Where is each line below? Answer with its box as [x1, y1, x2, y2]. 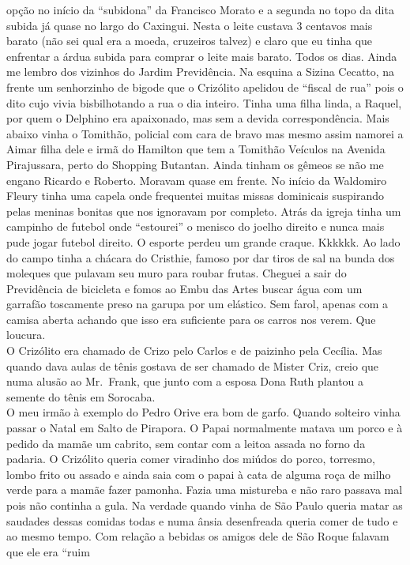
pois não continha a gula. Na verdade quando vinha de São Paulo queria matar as [6, 497, 403, 513]
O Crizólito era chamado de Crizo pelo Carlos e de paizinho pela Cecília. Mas [6, 342, 382, 359]
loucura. [6, 326, 46, 343]
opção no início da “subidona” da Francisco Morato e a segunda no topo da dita [6, 2, 394, 17]
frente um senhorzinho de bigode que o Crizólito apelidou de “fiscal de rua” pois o [6, 78, 404, 95]
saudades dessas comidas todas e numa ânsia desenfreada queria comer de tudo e [6, 512, 398, 529]
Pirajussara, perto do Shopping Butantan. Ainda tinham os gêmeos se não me [6, 156, 384, 172]
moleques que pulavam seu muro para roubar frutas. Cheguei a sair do [6, 265, 347, 281]
